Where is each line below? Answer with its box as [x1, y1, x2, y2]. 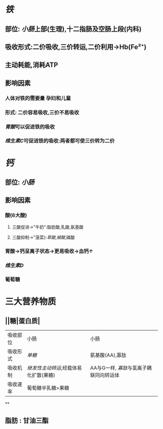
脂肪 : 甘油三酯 [5, 416, 49, 425]
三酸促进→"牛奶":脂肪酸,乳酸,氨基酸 [12, 224, 84, 230]
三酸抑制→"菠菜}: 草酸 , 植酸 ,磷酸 [12, 234, 75, 240]
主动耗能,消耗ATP [5, 61, 58, 69]
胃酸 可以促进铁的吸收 [5, 123, 55, 130]
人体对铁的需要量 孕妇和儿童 [5, 95, 71, 102]
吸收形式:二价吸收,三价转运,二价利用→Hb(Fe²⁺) [5, 43, 147, 51]
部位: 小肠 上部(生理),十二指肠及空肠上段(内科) [5, 25, 142, 33]
